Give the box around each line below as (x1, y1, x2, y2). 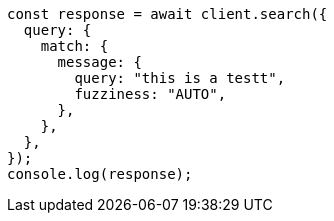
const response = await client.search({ (7, 6, 328, 22)
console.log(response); (7, 166, 193, 182)
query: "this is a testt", (74, 70, 286, 86)
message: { (57, 54, 142, 70)
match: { (40, 38, 109, 54)
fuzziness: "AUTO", (74, 86, 227, 102)
